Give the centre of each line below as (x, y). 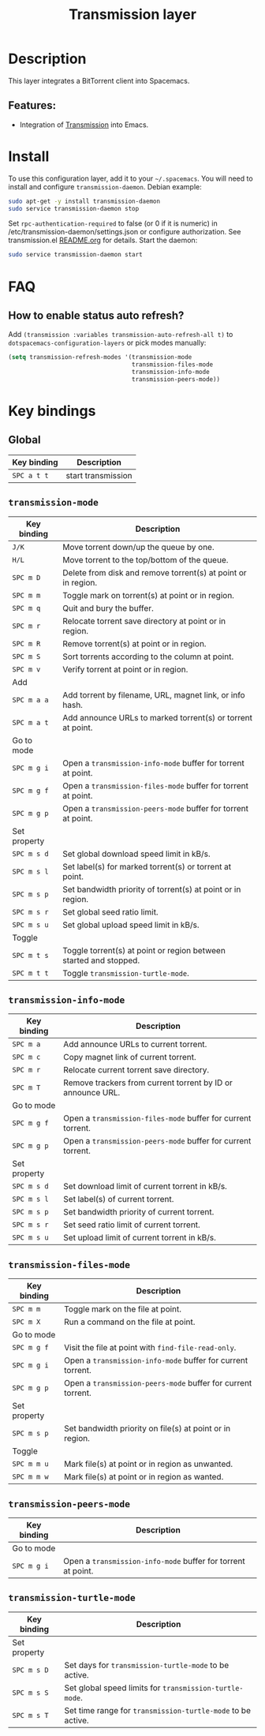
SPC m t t (30, 973)
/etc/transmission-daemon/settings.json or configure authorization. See (125, 232)
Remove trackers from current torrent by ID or (147, 1083)
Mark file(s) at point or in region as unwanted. (149, 1464)
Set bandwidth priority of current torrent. (138, 1212)
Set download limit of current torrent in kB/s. (145, 1187)
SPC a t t (30, 475)
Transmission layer (132, 15)
